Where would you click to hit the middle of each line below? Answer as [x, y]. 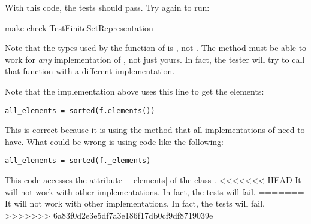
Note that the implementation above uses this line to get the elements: [135, 91]
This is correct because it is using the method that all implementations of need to [155, 130]
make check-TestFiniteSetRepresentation [79, 27]
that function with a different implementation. [90, 71]
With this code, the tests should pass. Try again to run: [107, 7]
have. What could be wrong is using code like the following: [114, 141]
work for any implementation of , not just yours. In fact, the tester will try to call [155, 59]
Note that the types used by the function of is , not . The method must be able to [156, 48]
